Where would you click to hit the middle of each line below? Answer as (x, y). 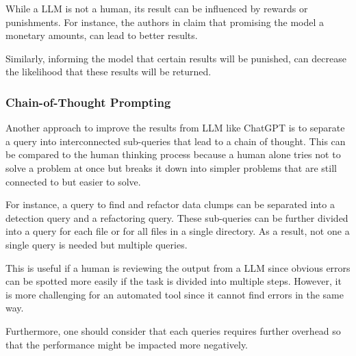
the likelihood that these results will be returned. (109, 72)
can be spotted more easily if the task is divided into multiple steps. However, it (174, 281)
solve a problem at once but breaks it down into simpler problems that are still (171, 167)
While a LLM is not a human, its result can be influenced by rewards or (157, 8)
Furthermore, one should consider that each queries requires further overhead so (173, 330)
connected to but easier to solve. (73, 181)
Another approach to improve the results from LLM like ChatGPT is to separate (175, 128)
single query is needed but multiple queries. (97, 244)
